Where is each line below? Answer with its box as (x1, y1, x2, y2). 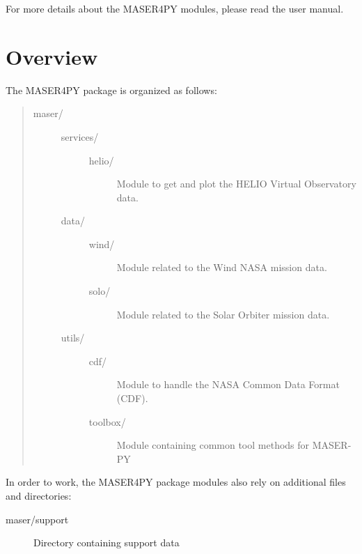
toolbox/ (88, 414, 126, 429)
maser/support (6, 511, 69, 526)
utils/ (61, 330, 85, 345)
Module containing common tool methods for (116, 438, 310, 452)
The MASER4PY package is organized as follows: (6, 82, 217, 97)
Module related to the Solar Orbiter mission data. (116, 307, 330, 321)
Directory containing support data (33, 535, 180, 550)
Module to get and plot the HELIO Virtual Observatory (116, 176, 356, 191)
